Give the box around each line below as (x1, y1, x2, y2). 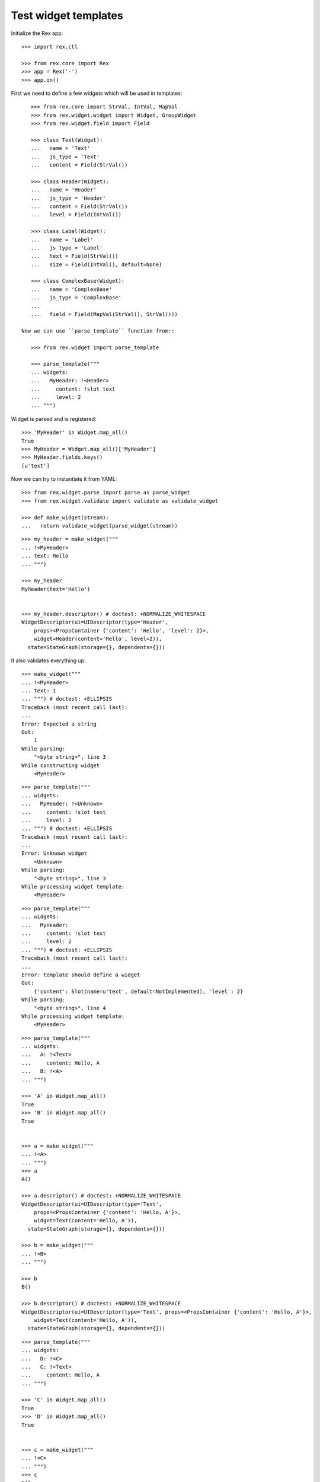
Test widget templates (11, 9, 124, 22)
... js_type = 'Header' (30, 194, 106, 202)
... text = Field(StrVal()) (30, 253, 119, 260)
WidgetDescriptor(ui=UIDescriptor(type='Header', (21, 619, 169, 625)
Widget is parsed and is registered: (11, 415, 97, 422)
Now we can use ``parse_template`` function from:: (21, 327, 175, 334)
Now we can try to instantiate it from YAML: (11, 475, 117, 483)
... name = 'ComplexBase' (30, 286, 113, 293)
